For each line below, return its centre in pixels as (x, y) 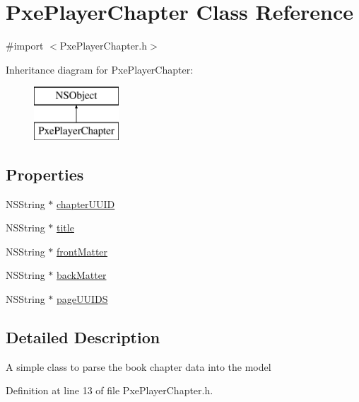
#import (25, 46)
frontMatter (82, 251)
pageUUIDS (82, 299)
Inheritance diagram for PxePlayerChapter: (100, 69)
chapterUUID (86, 203)
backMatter (82, 275)
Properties (45, 174)
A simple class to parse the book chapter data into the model (139, 366)
